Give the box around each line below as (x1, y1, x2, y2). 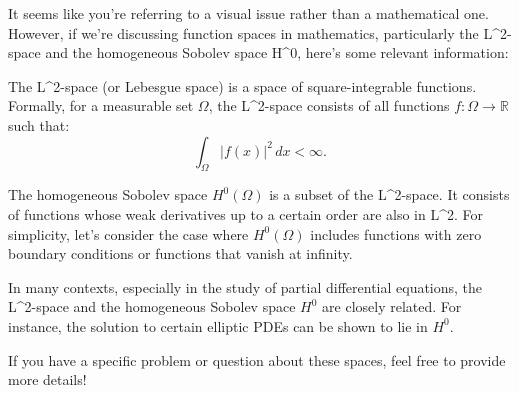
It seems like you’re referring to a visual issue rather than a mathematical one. (8, 3, 489, 23)
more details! (8, 369, 87, 390)
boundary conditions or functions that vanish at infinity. (8, 243, 353, 264)
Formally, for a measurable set (8, 95, 194, 116)
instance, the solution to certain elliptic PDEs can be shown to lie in (8, 315, 428, 336)
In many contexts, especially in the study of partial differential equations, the (8, 276, 483, 297)
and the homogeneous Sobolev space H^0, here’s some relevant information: (45, 42, 509, 63)
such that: (8, 114, 70, 135)
